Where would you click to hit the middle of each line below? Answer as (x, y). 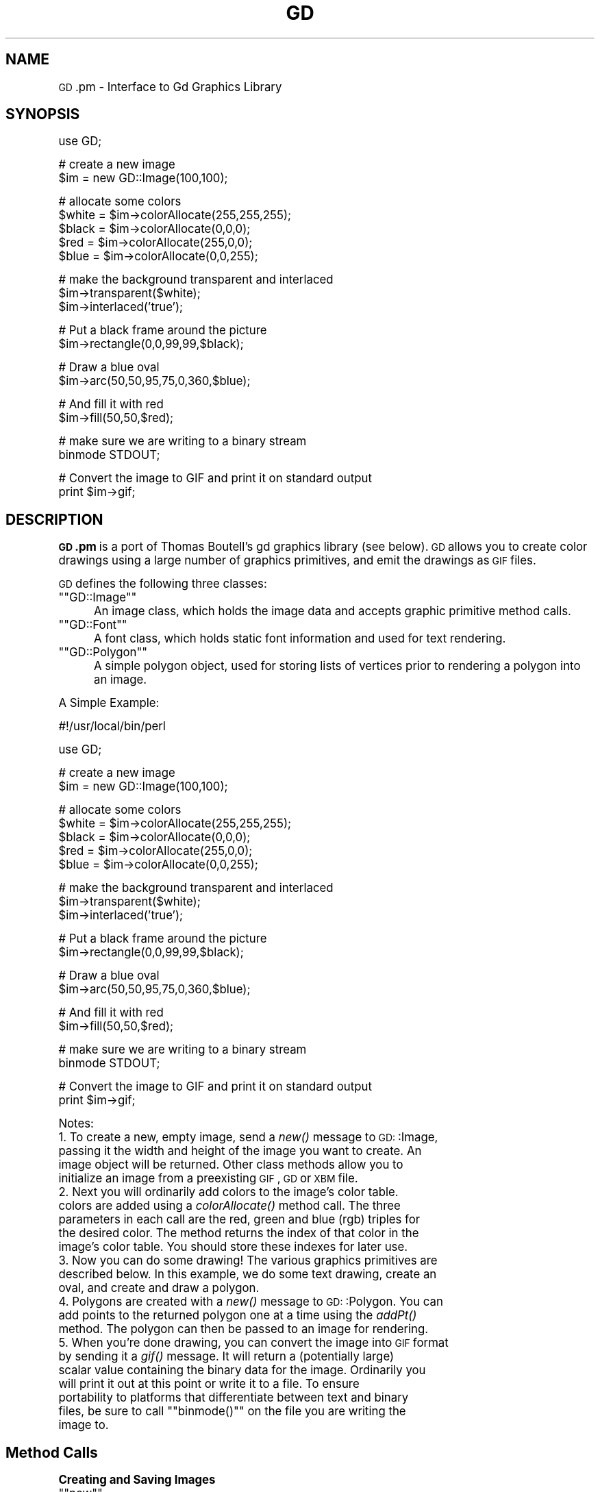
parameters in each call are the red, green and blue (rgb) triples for (239, 1220)
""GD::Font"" (93, 625)
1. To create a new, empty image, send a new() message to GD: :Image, (248, 1137)
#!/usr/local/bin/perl (112, 726)
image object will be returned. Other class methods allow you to (231, 1165)
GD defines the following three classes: (163, 584)
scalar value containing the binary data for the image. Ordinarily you (242, 1370)
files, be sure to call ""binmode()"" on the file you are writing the (232, 1412)
